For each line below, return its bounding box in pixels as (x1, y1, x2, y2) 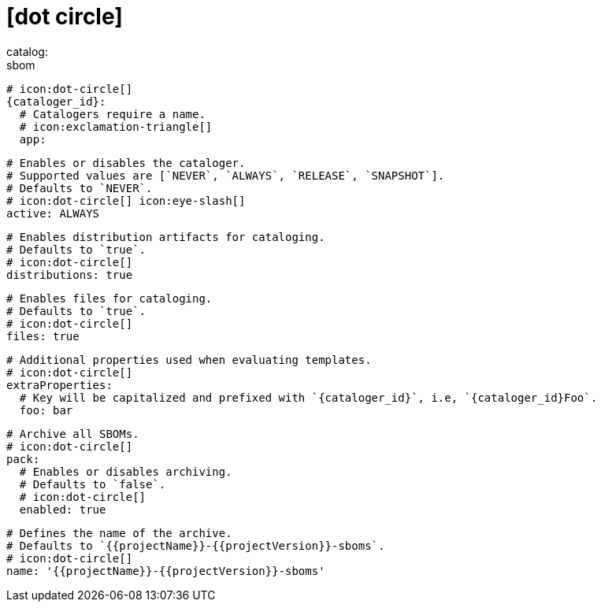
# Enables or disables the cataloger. (6, 156, 246, 169)
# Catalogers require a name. (19, 107, 206, 120)
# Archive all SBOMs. (6, 427, 139, 440)
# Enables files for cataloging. (6, 291, 213, 305)
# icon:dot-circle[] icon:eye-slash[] (6, 194, 246, 207)
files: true (6, 329, 80, 343)
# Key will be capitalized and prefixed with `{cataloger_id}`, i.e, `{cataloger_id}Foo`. (19, 391, 598, 404)
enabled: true (19, 502, 106, 516)
